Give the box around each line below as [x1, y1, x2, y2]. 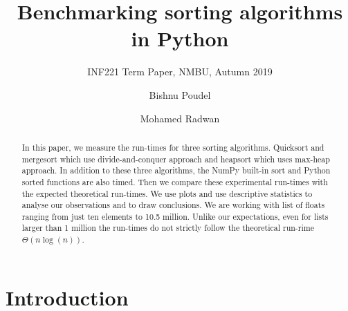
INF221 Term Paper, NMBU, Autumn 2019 [87, 64, 273, 79]
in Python [131, 24, 229, 53]
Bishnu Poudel [149, 87, 211, 102]
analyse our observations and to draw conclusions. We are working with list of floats [21, 199, 325, 211]
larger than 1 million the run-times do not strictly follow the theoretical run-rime [21, 222, 314, 234]
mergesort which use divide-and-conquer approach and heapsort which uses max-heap [21, 153, 330, 164]
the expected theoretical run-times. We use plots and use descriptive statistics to [21, 187, 313, 199]
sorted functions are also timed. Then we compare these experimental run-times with [21, 176, 328, 187]
